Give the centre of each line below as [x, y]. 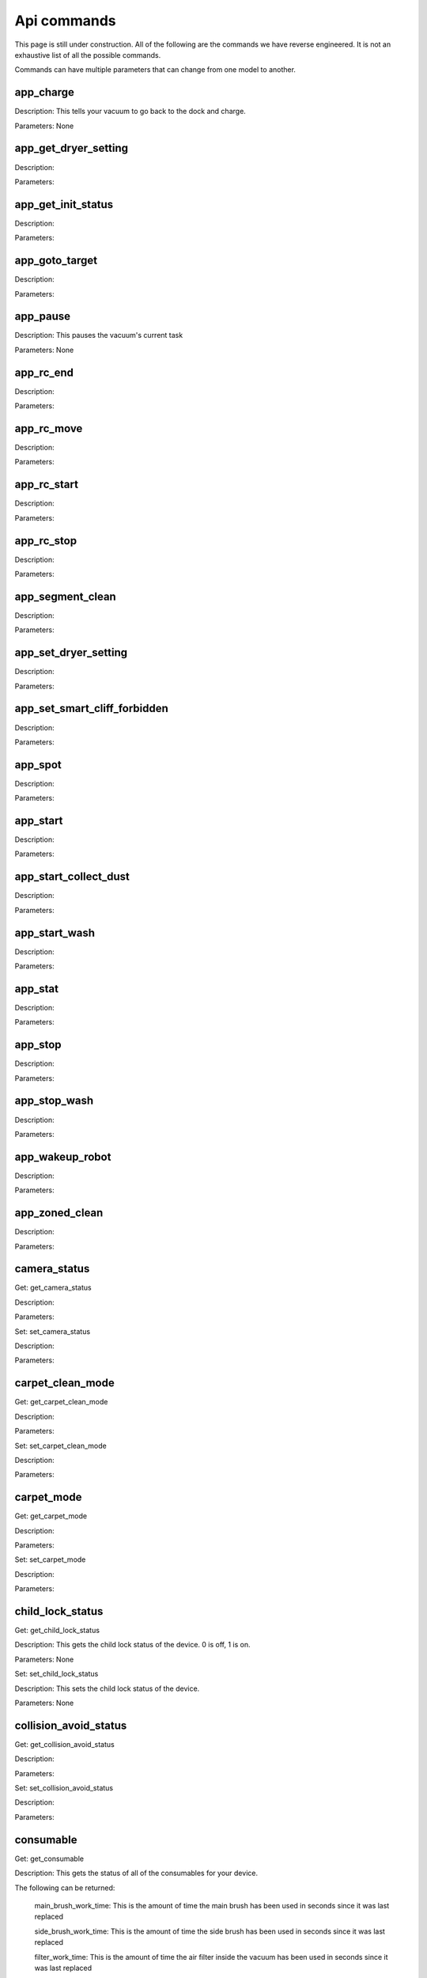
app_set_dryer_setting [71, 653]
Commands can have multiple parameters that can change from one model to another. [155, 70]
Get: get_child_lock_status [57, 1631]
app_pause [43, 316]
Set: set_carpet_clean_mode [60, 1446]
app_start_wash [55, 932]
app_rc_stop [46, 541]
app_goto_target [56, 261]
